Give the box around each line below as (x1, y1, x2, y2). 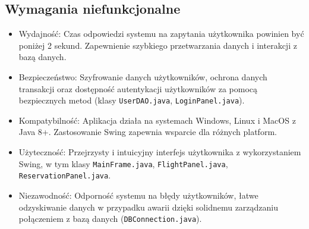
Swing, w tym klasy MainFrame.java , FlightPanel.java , (18, 157, 228, 170)
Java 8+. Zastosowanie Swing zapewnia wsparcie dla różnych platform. (18, 126, 277, 138)
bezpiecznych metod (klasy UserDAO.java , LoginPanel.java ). (18, 94, 245, 106)
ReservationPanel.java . (18, 169, 111, 181)
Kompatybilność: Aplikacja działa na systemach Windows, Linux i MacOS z (18, 114, 296, 126)
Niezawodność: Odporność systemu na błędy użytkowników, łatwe (18, 189, 258, 201)
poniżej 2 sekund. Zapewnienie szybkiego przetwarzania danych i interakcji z (18, 39, 297, 51)
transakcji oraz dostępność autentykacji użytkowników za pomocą (18, 82, 258, 95)
